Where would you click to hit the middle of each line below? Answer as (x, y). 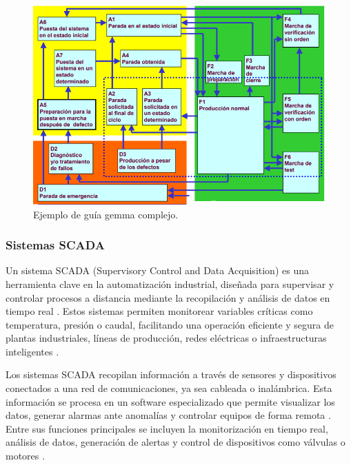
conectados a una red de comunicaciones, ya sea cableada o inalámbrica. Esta (169, 388)
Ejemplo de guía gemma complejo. (106, 214)
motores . (25, 456)
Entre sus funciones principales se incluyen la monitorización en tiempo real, (167, 428)
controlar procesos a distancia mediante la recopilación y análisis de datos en (168, 297)
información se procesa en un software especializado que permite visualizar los (170, 401)
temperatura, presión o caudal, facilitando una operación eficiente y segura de (170, 324)
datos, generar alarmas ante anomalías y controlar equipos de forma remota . (168, 415)
